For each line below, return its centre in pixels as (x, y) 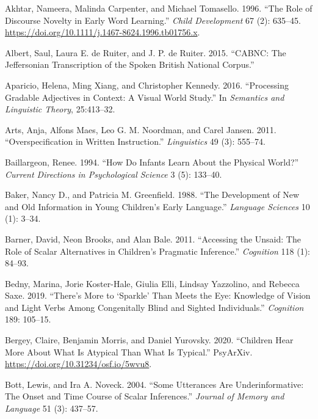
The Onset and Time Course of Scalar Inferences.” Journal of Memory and (145, 396)
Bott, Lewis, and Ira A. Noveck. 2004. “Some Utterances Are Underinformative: (154, 384)
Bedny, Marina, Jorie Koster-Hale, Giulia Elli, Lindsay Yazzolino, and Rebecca (152, 283)
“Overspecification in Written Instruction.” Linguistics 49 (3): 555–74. (135, 141)
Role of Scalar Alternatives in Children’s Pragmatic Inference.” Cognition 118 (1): (158, 251)
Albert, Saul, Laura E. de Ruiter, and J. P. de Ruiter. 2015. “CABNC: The (146, 52)
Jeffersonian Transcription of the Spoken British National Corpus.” (130, 64)
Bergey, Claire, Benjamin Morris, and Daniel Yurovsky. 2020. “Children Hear (149, 340)
